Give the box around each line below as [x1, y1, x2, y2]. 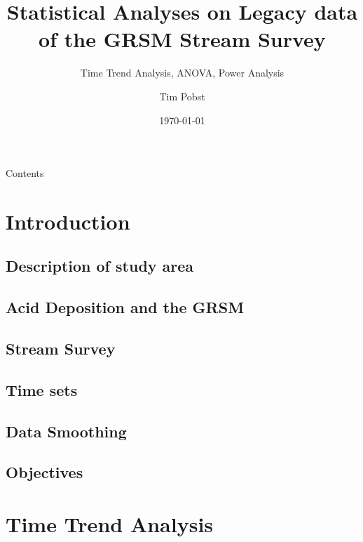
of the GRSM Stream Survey [39, 25, 326, 53]
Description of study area [6, 255, 194, 277]
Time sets [6, 378, 78, 400]
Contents [6, 166, 44, 180]
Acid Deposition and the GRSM [6, 296, 245, 318]
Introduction [6, 206, 130, 235]
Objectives [6, 461, 83, 483]
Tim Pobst [159, 88, 205, 103]
